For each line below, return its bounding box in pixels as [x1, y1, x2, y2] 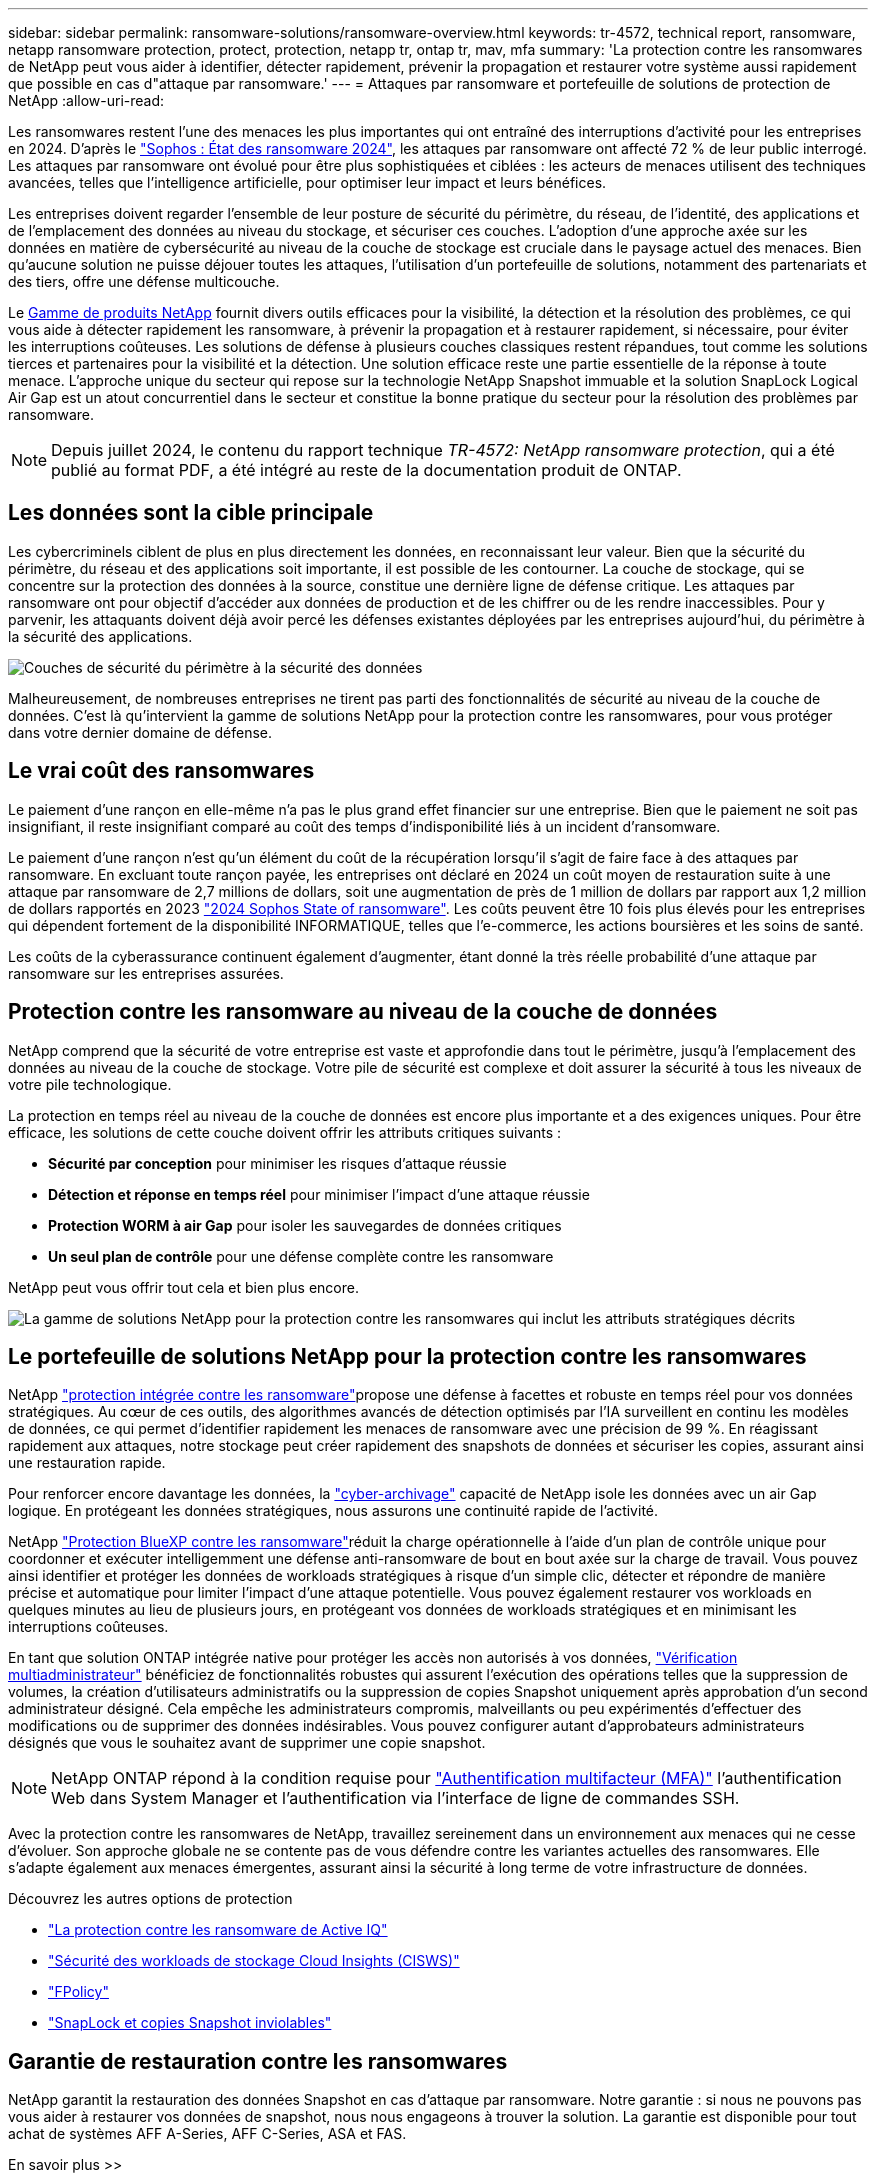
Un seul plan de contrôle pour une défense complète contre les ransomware [48, 1247, 554, 1265]
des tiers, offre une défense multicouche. [8, 273, 280, 290]
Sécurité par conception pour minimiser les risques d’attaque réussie [48, 1154, 507, 1172]
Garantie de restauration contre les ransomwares [8, 2048, 508, 2074]
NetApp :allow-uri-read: [8, 92, 165, 109]
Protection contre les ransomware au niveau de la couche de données [8, 999, 718, 1025]
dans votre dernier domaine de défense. [8, 723, 273, 741]
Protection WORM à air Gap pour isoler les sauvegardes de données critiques [48, 1216, 562, 1234]
